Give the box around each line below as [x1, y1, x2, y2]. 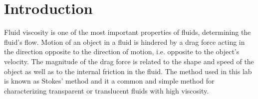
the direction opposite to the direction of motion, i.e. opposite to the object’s [4, 46, 240, 57]
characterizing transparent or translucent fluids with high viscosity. [4, 85, 209, 96]
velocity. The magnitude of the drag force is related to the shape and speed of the [4, 56, 254, 66]
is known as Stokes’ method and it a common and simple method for [4, 76, 215, 86]
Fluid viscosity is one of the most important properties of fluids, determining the [4, 27, 251, 37]
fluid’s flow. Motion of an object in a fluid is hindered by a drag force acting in [4, 36, 245, 47]
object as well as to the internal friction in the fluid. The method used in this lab [4, 66, 252, 76]
